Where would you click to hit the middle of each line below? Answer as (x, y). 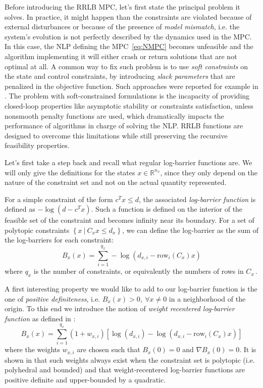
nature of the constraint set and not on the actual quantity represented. (116, 182)
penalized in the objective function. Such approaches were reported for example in (131, 86)
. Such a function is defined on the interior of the (167, 209)
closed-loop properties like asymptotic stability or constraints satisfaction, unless (129, 105)
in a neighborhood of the (207, 298)
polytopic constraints (37, 230)
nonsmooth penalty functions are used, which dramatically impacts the (114, 115)
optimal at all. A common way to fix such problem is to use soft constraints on (126, 66)
